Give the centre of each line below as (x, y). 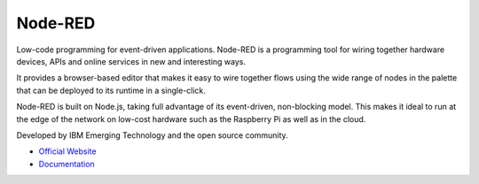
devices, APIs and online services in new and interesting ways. (131, 61)
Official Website (67, 151)
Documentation (67, 164)
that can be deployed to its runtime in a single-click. (111, 90)
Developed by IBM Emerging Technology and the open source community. (152, 135)
